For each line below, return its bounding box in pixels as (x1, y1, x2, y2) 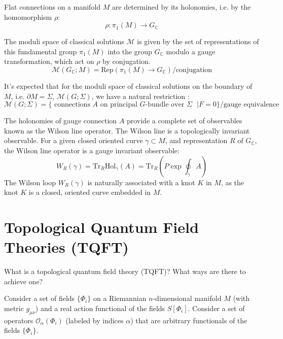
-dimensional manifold (153, 293, 222, 303)
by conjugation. (102, 56, 151, 66)
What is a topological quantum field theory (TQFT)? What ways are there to (4, 266, 246, 277)
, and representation (165, 135, 228, 146)
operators (4, 315, 33, 325)
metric (4, 302, 24, 313)
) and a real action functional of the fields (35, 302, 165, 313)
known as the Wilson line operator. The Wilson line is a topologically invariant (4, 125, 250, 135)
